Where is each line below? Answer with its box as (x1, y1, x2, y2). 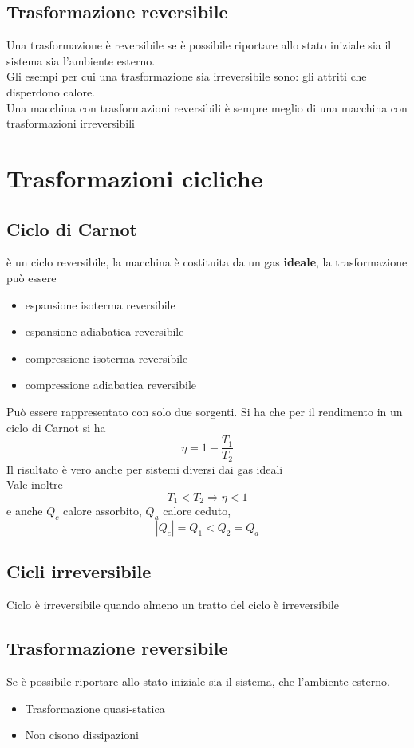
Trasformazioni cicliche (6, 161, 263, 194)
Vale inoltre (6, 476, 63, 493)
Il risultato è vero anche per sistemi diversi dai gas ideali (6, 460, 283, 477)
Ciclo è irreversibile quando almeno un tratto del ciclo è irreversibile (6, 596, 339, 613)
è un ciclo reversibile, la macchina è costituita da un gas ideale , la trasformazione (6, 254, 408, 270)
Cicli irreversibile (6, 559, 152, 584)
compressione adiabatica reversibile (25, 376, 197, 393)
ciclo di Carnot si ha (6, 419, 106, 435)
